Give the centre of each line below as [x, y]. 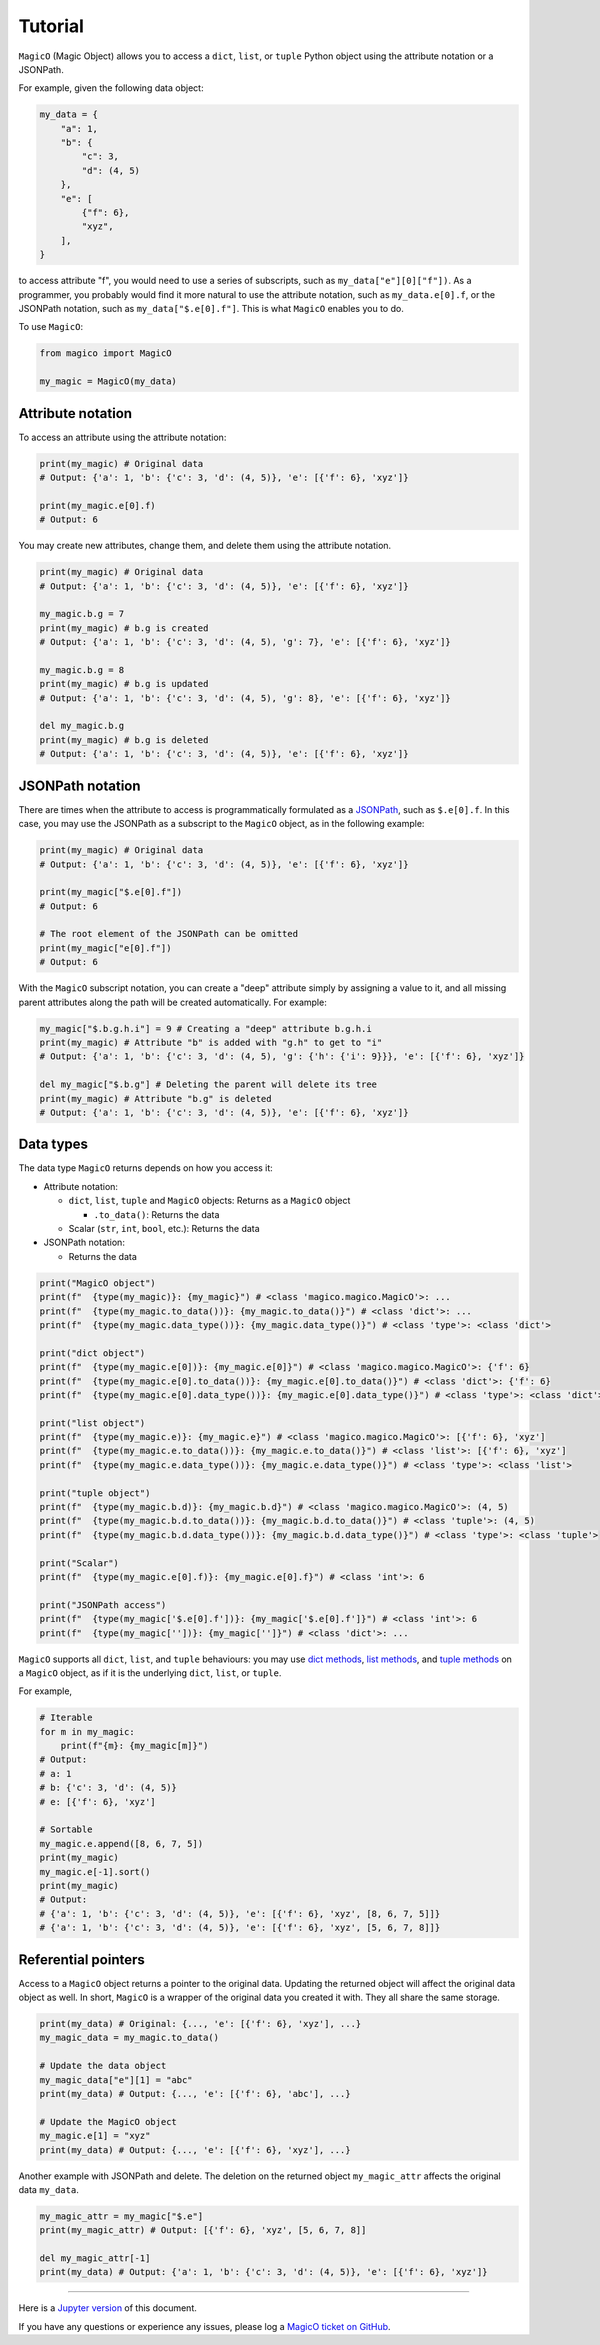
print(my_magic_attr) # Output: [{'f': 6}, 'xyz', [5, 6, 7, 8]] [203, 2230]
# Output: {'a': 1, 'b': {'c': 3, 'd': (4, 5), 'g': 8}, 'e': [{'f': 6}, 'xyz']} [245, 698]
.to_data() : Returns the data [156, 1214]
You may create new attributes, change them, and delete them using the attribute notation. [205, 546]
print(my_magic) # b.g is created [124, 628]
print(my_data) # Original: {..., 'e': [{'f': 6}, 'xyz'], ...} [200, 2024]
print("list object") [92, 1423]
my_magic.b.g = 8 [82, 669]
